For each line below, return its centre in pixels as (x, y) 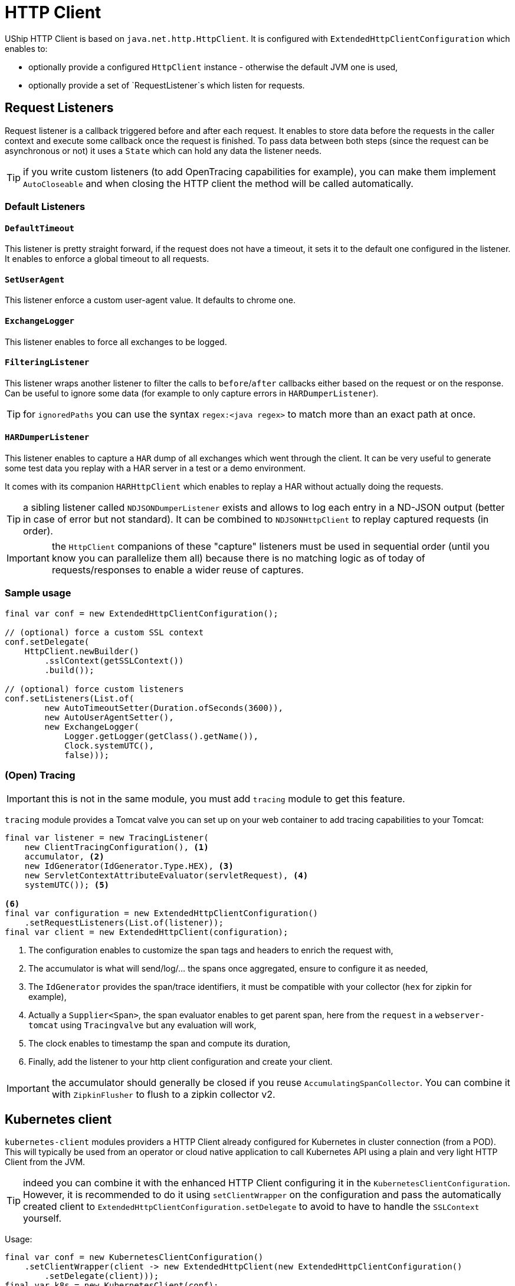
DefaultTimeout (40, 228)
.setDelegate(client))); (102, 1276)
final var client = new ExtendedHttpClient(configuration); (147, 932)
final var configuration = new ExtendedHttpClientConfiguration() (162, 913)
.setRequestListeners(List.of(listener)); (124, 922)
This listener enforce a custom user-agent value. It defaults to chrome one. (150, 300)
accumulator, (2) (64, 856)
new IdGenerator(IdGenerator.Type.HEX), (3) (129, 866)
